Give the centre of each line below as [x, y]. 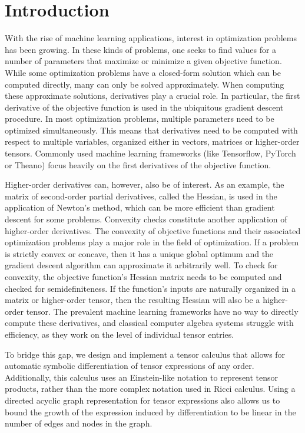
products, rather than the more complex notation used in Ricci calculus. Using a [150, 389]
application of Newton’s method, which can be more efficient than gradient [140, 207]
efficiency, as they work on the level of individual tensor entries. [120, 334]
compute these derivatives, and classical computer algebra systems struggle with [149, 323]
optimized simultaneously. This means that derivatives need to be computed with [151, 130]
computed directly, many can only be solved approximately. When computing [145, 84]
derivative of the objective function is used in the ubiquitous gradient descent [144, 107]
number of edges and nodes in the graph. [79, 423]
